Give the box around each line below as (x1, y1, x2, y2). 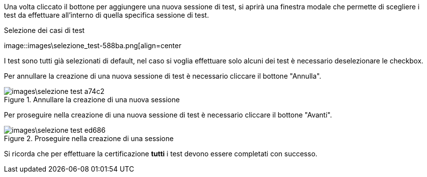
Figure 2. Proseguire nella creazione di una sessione (4, 134, 174, 143)
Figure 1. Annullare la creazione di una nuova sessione (4, 95, 180, 104)
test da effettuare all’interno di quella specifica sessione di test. (4, 11, 209, 19)
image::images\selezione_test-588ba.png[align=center (4, 41, 182, 50)
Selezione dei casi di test (4, 26, 85, 34)
